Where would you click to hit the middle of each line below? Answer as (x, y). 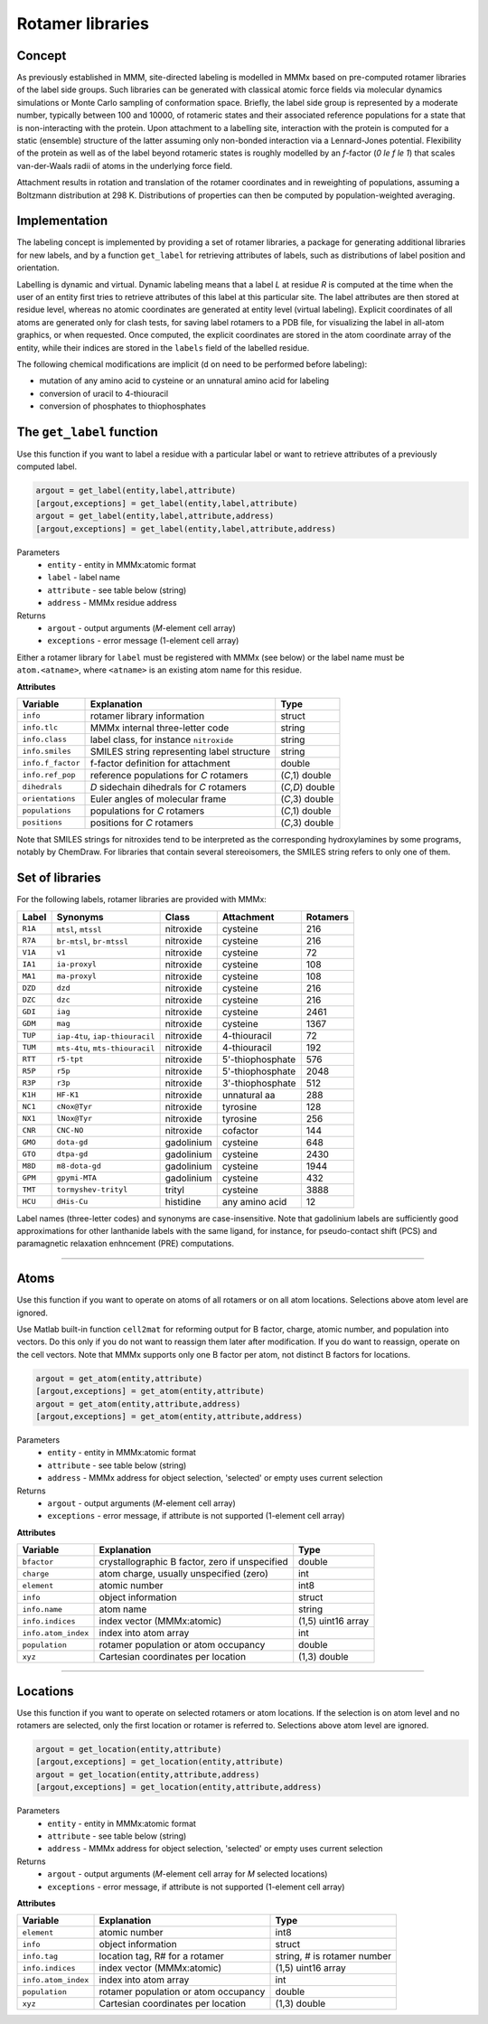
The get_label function (87, 432)
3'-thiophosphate (259, 1083)
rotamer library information (147, 716)
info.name (42, 1609)
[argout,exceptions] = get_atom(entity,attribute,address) (169, 1416)
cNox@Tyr (75, 1107)
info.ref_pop (49, 775)
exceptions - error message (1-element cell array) (143, 641)
